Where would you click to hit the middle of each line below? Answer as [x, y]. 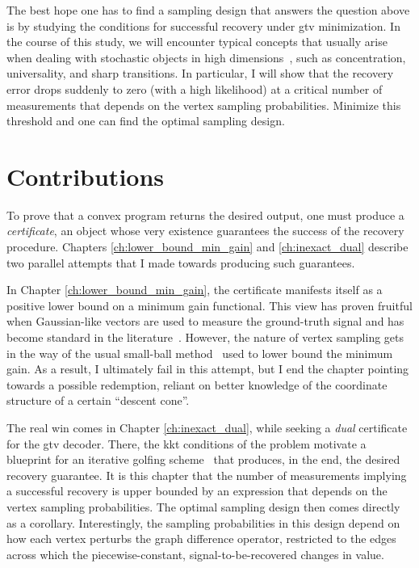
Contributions [86, 176]
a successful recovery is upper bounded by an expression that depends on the [197, 491]
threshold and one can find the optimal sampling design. [146, 121]
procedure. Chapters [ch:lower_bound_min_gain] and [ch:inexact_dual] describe [207, 247]
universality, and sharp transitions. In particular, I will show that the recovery [200, 73]
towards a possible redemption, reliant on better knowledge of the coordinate [197, 384]
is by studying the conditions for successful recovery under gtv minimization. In [203, 25]
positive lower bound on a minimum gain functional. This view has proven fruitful [209, 305]
